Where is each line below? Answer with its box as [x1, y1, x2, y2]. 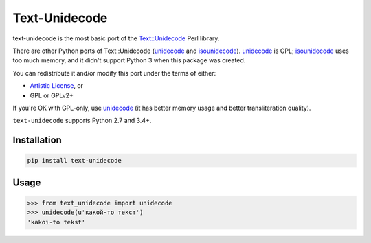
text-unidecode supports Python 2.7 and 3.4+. [12, 117, 152, 125]
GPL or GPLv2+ [30, 91, 74, 100]
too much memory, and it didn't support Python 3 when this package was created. [12, 56, 246, 65]
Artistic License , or [30, 82, 84, 90]
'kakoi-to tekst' [27, 218, 86, 226]
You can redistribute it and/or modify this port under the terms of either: [12, 69, 216, 77]
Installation [12, 135, 62, 146]
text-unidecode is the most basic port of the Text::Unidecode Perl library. [12, 34, 220, 43]
